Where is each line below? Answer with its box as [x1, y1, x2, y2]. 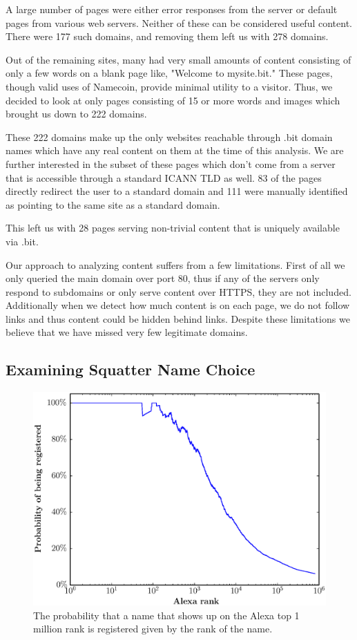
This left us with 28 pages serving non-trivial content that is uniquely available [6, 220, 340, 235]
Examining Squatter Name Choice [6, 359, 255, 380]
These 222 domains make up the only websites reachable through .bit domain [6, 129, 333, 144]
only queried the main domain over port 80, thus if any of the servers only [6, 271, 320, 285]
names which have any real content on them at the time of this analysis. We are [6, 143, 344, 158]
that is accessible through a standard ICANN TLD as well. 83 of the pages [6, 170, 322, 185]
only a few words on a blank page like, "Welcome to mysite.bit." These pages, [6, 66, 333, 80]
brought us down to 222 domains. [6, 106, 147, 121]
